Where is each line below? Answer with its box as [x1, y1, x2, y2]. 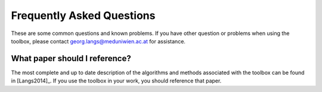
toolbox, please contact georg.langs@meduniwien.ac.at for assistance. [11, 37, 186, 45]
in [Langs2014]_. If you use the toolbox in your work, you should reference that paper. [11, 77, 222, 84]
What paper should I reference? [11, 53, 131, 64]
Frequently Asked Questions [11, 9, 156, 22]
